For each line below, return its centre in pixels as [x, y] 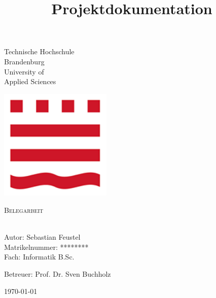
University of [24, 71]
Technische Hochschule [39, 51]
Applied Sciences [30, 81]
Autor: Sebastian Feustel [42, 237]
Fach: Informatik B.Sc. [39, 257]
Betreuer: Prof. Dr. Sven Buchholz [58, 273]
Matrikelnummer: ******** [46, 247]
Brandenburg [24, 61]
